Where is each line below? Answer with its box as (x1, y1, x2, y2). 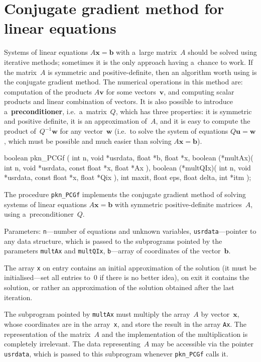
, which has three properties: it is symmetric (115, 106, 252, 116)
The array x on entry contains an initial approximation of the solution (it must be (4, 262, 257, 273)
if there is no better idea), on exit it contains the (99, 272, 249, 283)
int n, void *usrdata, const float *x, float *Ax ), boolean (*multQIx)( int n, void (4, 162, 251, 172)
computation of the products (4, 86, 92, 97)
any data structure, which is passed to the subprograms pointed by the (4, 235, 222, 246)
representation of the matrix (4, 328, 91, 339)
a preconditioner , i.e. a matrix (4, 106, 107, 116)
